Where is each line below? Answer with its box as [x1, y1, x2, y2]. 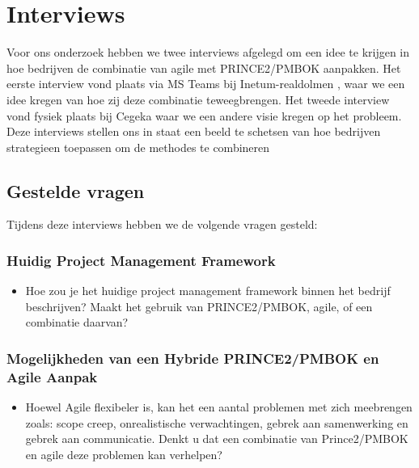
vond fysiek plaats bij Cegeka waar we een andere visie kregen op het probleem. [6, 107, 402, 124]
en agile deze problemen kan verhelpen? [25, 446, 222, 462]
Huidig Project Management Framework [6, 251, 276, 270]
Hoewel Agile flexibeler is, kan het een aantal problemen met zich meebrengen [25, 398, 413, 415]
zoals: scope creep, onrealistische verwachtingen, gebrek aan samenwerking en [25, 414, 408, 431]
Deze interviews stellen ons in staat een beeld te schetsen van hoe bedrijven [6, 123, 381, 140]
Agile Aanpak [6, 366, 98, 386]
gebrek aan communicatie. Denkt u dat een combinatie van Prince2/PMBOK [25, 430, 408, 447]
